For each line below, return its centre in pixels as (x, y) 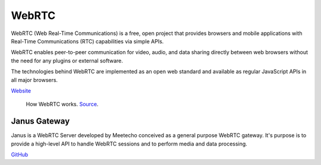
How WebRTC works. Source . (62, 104)
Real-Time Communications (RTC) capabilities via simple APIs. (87, 41)
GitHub (20, 154)
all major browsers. (34, 80)
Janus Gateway (40, 121)
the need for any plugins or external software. (67, 61)
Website (21, 91)
